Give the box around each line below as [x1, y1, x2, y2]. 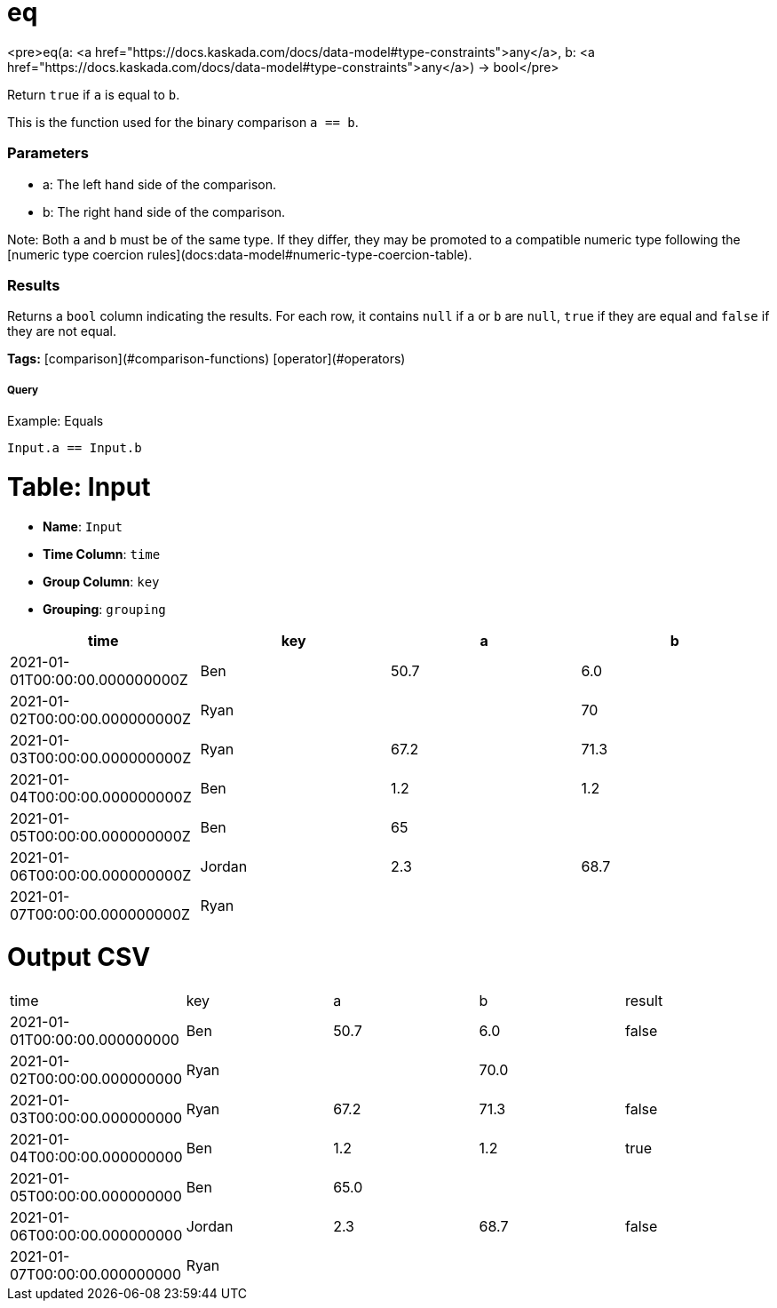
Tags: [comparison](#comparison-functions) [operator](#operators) [7, 351, 406, 367]
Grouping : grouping [43, 601, 166, 617]
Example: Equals [7, 413, 104, 429]
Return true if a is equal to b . [7, 86, 180, 102]
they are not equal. [7, 323, 117, 339]
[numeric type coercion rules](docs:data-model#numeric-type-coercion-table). [7, 246, 472, 262]
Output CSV [7, 942, 151, 973]
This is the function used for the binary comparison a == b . [7, 114, 359, 130]
